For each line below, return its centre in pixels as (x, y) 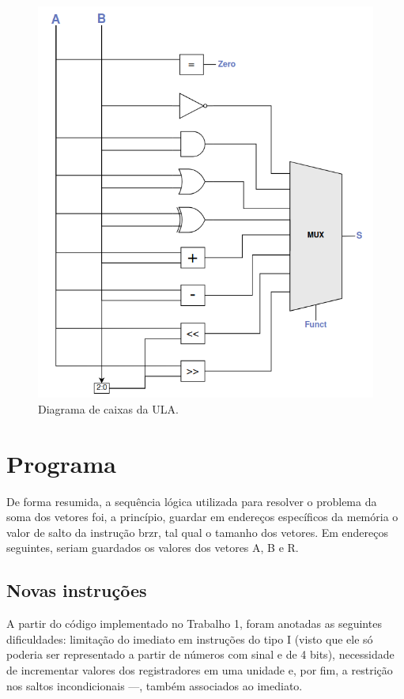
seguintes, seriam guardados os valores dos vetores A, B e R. (153, 548)
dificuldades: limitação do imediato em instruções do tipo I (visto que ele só (190, 639)
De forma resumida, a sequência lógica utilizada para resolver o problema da (192, 501)
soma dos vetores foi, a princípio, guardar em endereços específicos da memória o (202, 517)
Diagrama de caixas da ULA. (108, 408)
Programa (61, 463)
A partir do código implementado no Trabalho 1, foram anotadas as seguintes (194, 623)
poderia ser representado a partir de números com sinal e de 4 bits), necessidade (200, 654)
